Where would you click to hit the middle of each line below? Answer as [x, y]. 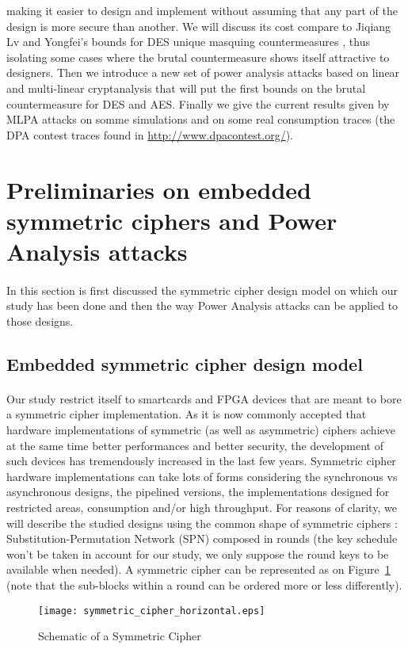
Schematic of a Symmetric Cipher [120, 636]
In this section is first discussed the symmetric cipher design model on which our [202, 290]
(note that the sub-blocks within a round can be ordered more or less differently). [204, 584]
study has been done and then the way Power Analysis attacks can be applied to [202, 305]
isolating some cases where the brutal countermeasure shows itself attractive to [198, 57]
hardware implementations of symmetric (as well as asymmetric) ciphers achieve [201, 430]
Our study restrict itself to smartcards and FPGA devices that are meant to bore [204, 398]
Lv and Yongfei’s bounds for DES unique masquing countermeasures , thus [188, 42]
